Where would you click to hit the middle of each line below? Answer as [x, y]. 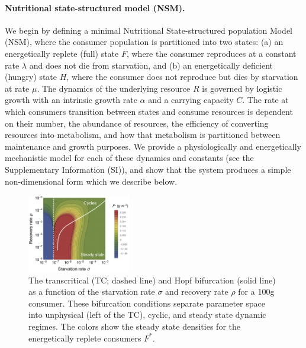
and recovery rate [197, 291]
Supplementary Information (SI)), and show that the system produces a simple [148, 169]
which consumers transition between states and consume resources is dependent [149, 111]
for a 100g [256, 291]
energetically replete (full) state [62, 53]
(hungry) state [31, 77]
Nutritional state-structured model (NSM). [95, 7]
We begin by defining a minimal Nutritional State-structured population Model [149, 30]
